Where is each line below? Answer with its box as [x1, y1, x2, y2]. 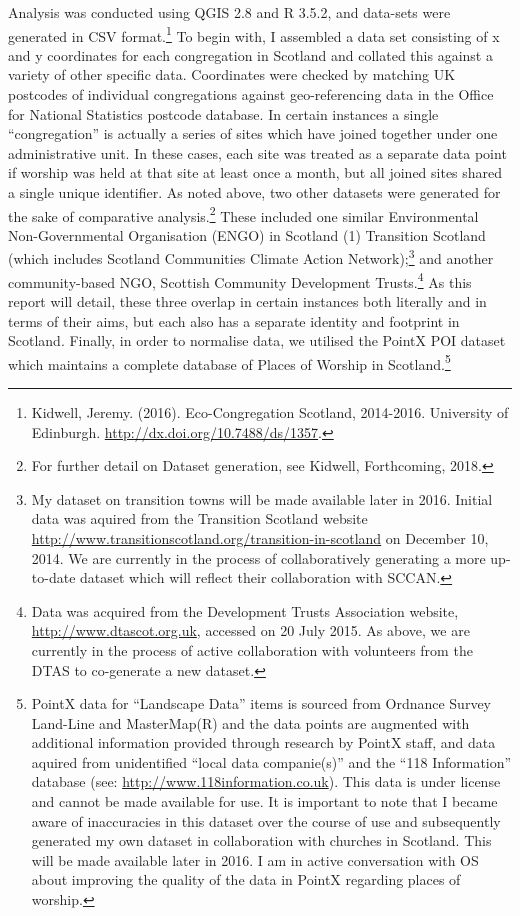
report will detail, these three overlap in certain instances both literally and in [8, 290, 487, 311]
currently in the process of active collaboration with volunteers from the [31, 639, 473, 660]
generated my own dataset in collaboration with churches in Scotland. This [31, 830, 492, 851]
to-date [31, 567, 76, 588]
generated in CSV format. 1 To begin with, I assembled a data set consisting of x [8, 22, 500, 46]
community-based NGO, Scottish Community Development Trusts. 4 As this [8, 268, 472, 292]
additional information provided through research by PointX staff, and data [31, 732, 496, 753]
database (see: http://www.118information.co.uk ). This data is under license [31, 771, 501, 792]
